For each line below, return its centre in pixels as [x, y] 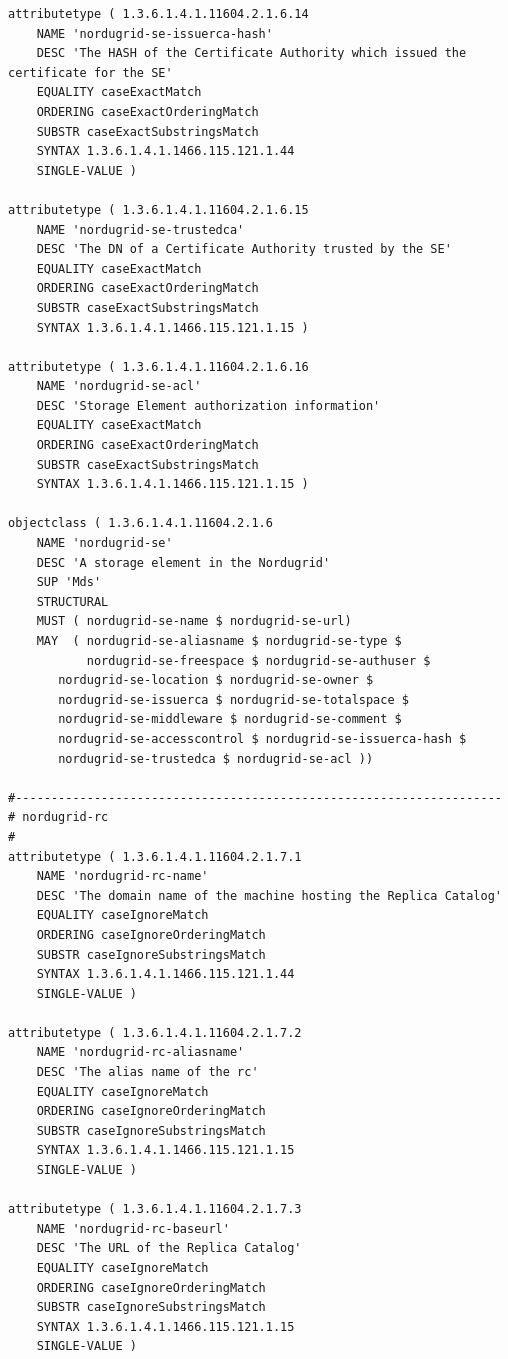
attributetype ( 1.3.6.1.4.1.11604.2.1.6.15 [158, 209]
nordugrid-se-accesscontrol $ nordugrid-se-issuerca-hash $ [262, 738]
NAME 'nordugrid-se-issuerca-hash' [154, 33]
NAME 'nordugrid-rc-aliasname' [140, 1052]
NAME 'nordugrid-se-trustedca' [140, 229]
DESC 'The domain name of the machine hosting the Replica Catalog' [269, 895]
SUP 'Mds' [69, 582]
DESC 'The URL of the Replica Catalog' [169, 1248]
